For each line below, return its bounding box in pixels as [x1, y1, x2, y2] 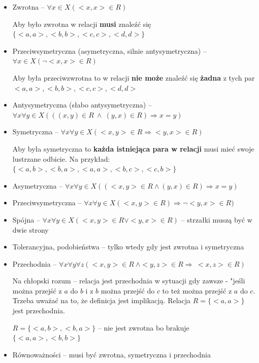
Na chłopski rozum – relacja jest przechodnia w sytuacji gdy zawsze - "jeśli [12, 275, 245, 286]
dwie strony [12, 224, 49, 235]
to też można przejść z [162, 285, 232, 296]
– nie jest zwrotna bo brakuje [98, 322, 189, 333]
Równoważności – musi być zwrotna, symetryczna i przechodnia [12, 349, 211, 359]
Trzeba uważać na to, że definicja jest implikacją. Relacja [12, 295, 191, 306]
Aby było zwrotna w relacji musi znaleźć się [12, 18, 151, 29]
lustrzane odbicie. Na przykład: [12, 153, 110, 164]
